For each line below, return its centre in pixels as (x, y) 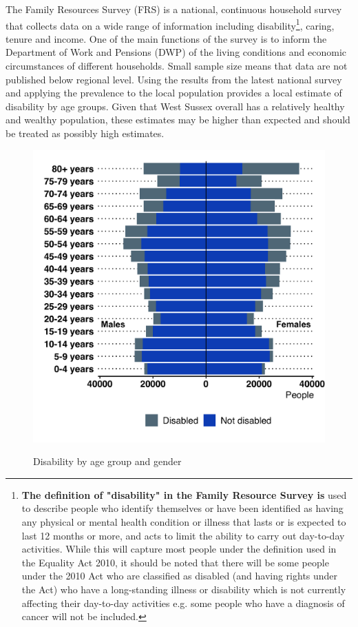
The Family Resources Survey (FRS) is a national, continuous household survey (174, 9)
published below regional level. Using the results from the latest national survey (174, 79)
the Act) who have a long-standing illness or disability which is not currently (184, 589)
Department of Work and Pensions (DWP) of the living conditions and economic (176, 52)
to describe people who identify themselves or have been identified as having (182, 508)
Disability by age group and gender (107, 461)
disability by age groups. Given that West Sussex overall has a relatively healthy (175, 106)
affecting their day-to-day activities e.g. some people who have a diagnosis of (183, 603)
